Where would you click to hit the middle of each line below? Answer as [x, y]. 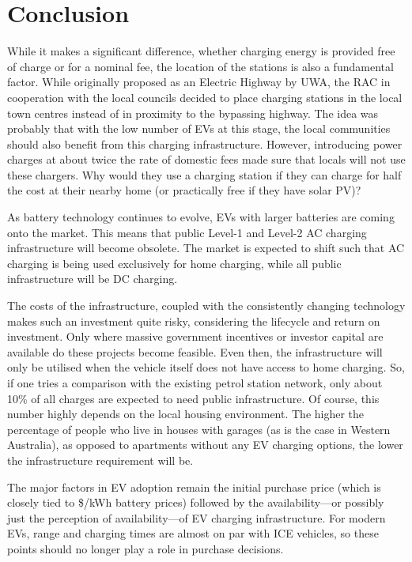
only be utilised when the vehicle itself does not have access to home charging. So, [206, 367]
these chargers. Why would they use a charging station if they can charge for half [204, 174]
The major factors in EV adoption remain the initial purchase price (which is [194, 487]
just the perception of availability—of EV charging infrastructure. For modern [197, 517]
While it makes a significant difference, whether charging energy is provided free [201, 51]
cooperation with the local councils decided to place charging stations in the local [205, 97]
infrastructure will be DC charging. [93, 279]
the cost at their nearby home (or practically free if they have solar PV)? [184, 190]
